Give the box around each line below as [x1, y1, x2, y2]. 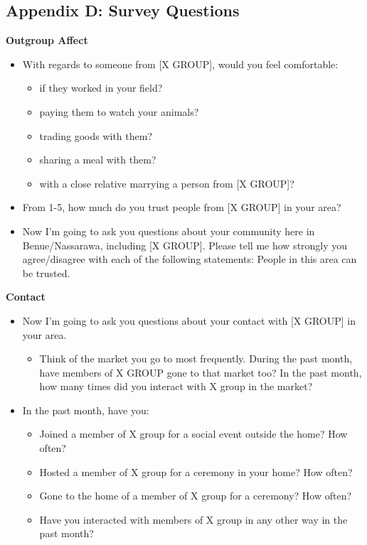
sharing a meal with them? [39, 152, 156, 167]
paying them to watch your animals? [39, 104, 199, 119]
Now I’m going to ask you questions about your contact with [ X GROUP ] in [22, 313, 356, 328]
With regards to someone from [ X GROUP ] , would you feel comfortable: [22, 56, 339, 71]
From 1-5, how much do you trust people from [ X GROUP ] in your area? [22, 200, 341, 215]
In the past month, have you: [22, 402, 149, 417]
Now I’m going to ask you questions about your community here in [22, 223, 315, 238]
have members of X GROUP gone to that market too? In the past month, [39, 365, 362, 379]
